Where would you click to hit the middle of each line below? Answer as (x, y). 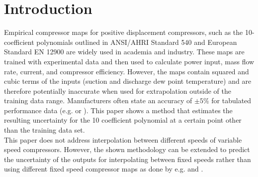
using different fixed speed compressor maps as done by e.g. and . (104, 169)
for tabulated (231, 100)
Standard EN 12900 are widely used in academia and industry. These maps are (124, 52)
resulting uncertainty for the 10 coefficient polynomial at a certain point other (123, 120)
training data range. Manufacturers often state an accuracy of (98, 100)
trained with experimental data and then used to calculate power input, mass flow (129, 61)
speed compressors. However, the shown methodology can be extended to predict (127, 149)
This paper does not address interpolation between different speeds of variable (123, 139)
